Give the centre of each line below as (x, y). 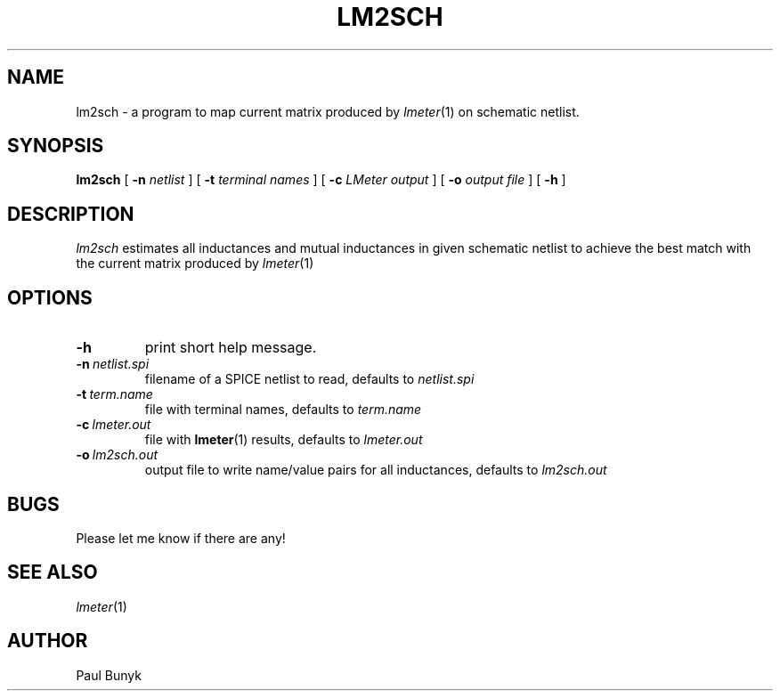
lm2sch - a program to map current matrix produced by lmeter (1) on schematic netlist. (328, 111)
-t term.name (114, 394)
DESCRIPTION (71, 214)
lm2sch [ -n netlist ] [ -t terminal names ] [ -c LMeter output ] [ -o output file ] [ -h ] (321, 180)
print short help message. (231, 348)
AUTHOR (48, 641)
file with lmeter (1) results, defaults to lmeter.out (284, 440)
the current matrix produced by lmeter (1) (195, 264)
